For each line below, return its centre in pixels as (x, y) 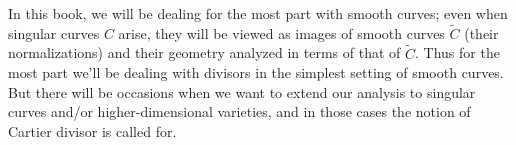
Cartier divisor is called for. (92, 131)
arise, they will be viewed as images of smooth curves (281, 32)
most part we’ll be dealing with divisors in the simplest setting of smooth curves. (256, 72)
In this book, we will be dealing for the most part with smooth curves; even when (258, 13)
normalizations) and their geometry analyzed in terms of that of (204, 52)
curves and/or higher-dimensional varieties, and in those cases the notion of (239, 111)
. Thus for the (457, 52)
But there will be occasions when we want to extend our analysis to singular (242, 91)
